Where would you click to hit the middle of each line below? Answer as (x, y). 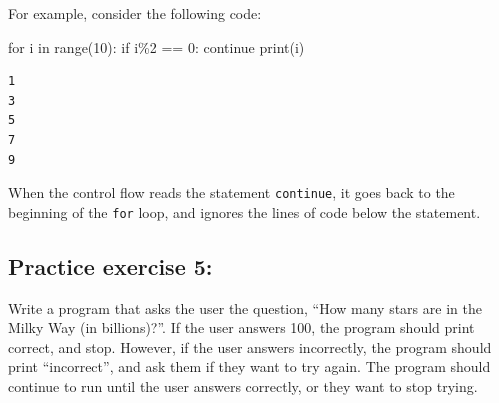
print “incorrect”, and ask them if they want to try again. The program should (249, 366)
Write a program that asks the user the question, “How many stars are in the (245, 307)
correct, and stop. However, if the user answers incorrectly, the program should (250, 346)
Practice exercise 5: (110, 265)
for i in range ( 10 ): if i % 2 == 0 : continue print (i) (156, 46)
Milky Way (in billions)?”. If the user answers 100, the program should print (241, 327)
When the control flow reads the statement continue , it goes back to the (231, 192)
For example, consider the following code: (135, 13)
